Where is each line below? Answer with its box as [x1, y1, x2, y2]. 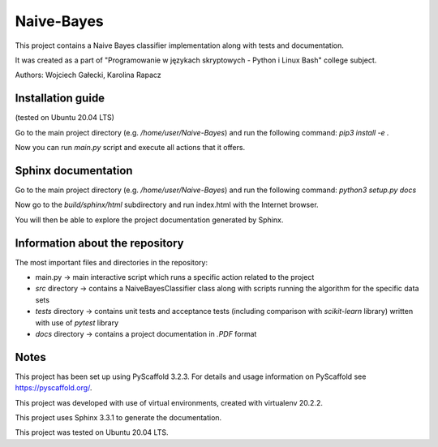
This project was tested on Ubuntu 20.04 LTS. [15, 428, 169, 437]
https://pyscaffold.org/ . [15, 383, 92, 393]
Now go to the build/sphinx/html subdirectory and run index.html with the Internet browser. [15, 200, 320, 210]
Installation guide [15, 92, 105, 105]
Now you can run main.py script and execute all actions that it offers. [15, 143, 246, 153]
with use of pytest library [35, 317, 119, 328]
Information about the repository [15, 236, 184, 250]
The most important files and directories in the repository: [15, 257, 208, 267]
